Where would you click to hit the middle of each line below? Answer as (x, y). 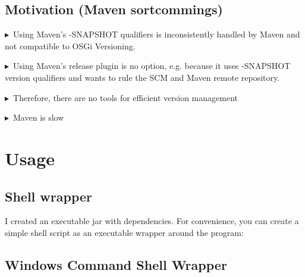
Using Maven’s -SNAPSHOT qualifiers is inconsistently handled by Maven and (157, 34)
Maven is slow (39, 117)
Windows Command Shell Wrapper (116, 264)
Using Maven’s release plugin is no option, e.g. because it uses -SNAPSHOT (152, 66)
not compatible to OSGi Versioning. (70, 45)
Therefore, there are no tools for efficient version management (125, 97)
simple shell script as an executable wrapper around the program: (124, 232)
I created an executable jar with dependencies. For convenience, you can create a (152, 221)
